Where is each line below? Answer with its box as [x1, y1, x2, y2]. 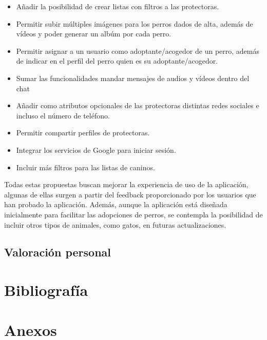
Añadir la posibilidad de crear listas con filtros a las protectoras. [16, 1, 219, 11]
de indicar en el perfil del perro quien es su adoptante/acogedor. [16, 55, 218, 66]
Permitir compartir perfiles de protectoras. [16, 127, 150, 138]
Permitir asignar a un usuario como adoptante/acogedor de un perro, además [16, 45, 260, 56]
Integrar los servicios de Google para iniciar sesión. [16, 144, 176, 155]
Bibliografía [4, 279, 88, 301]
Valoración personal [4, 244, 111, 260]
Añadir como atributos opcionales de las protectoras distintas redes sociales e [16, 100, 259, 111]
